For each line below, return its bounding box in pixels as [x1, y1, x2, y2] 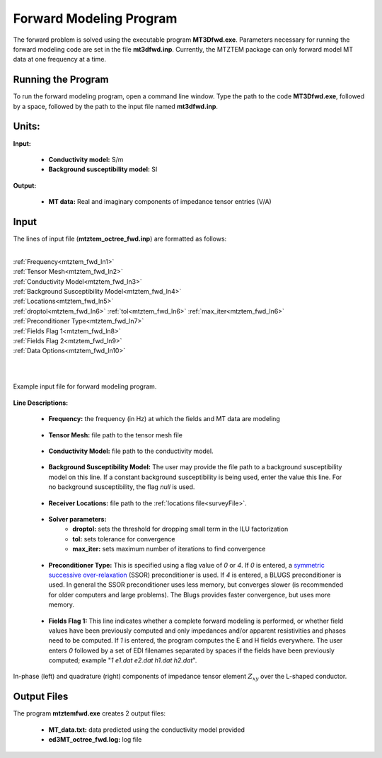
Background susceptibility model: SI [48, 165, 158, 173]
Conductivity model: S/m [48, 155, 124, 163]
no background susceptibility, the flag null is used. [48, 483, 195, 491]
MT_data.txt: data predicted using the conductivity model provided [48, 725, 245, 734]
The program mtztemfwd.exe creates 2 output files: [13, 709, 166, 718]
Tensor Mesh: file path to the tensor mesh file [48, 430, 183, 439]
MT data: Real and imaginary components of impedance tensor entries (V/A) [48, 197, 272, 206]
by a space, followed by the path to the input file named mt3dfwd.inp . [13, 102, 219, 110]
